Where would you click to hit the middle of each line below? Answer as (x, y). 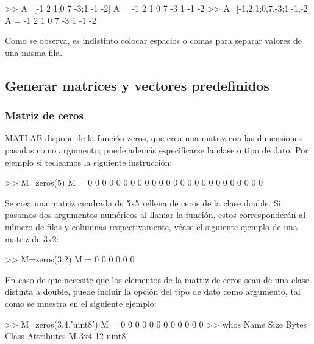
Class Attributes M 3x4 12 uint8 (66, 336)
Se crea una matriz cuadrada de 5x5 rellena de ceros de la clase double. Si (143, 202)
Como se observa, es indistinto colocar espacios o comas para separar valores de (153, 40)
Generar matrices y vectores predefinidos (137, 85)
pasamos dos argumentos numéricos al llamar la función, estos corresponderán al (155, 215)
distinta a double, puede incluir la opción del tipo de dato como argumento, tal (153, 291)
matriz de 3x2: (32, 238)
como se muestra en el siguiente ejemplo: (81, 303)
